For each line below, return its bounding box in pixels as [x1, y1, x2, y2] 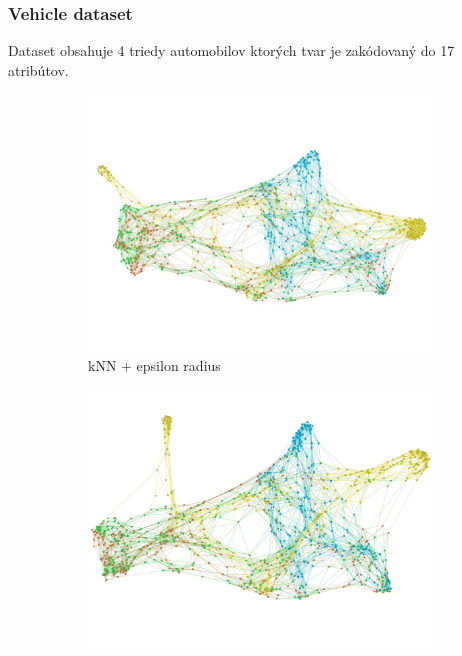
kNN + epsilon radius [88, 355, 221, 376]
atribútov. [8, 59, 69, 80]
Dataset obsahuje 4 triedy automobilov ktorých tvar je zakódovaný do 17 [8, 40, 455, 61]
